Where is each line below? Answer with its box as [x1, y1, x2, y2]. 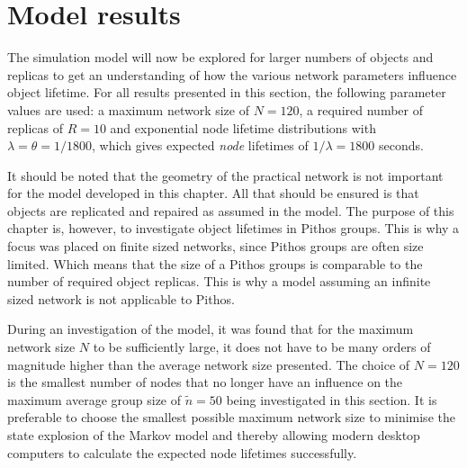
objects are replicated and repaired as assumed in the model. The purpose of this [7, 201, 454, 220]
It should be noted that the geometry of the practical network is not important [7, 166, 444, 184]
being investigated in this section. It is [226, 390, 437, 409]
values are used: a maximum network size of [7, 100, 249, 119]
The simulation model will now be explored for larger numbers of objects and [7, 48, 434, 67]
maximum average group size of [7, 390, 182, 409]
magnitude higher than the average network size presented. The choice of [7, 355, 410, 373]
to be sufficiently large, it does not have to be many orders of [93, 337, 431, 356]
